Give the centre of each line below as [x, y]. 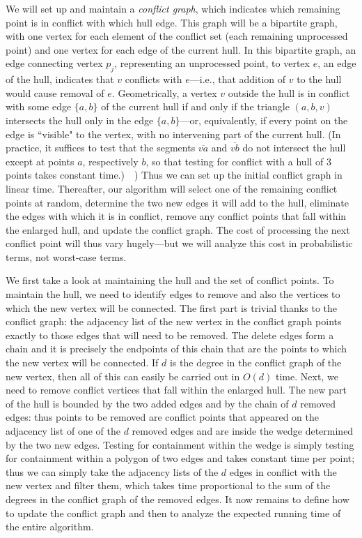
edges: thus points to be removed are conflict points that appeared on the [162, 417]
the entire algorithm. [50, 526]
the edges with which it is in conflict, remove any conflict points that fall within [176, 216]
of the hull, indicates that [60, 79]
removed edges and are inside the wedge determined [243, 431]
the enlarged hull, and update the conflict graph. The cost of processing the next [178, 229]
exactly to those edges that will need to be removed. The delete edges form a [170, 335]
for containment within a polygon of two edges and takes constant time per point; [180, 458]
